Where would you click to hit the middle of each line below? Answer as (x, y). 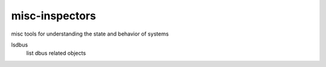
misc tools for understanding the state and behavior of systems (90, 34)
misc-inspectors (54, 16)
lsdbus (20, 45)
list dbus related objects (56, 53)
